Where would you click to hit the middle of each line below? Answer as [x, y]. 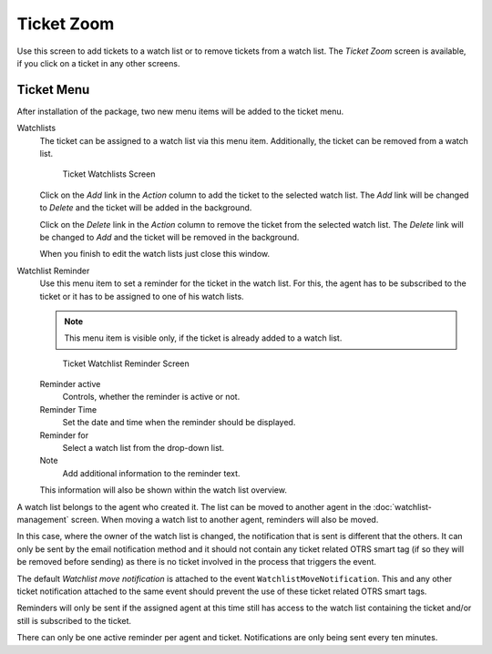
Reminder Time [68, 409]
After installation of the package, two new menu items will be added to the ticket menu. [180, 111]
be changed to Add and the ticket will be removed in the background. [169, 237]
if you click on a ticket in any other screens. [98, 63]
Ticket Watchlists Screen [109, 174]
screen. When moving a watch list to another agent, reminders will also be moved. [225, 520]
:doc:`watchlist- [403, 506]
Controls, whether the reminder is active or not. [151, 397]
